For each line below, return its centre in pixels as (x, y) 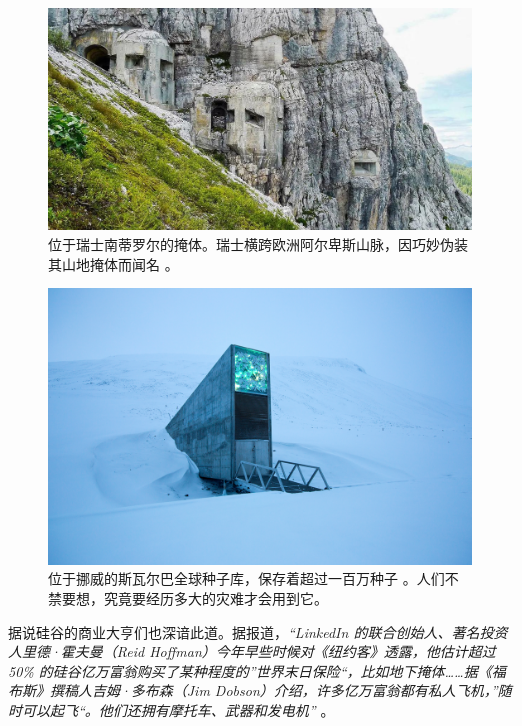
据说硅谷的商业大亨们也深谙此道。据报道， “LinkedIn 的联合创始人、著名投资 (258, 631)
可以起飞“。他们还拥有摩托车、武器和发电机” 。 (178, 709)
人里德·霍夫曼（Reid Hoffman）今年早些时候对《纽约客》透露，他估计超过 (252, 651)
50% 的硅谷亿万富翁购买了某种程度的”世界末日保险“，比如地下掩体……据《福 (257, 670)
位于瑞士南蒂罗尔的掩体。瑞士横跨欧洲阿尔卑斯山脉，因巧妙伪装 (258, 243)
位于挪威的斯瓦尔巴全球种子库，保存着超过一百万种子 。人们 (246, 578)
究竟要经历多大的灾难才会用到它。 (215, 597)
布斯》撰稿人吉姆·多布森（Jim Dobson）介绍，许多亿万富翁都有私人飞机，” (253, 690)
